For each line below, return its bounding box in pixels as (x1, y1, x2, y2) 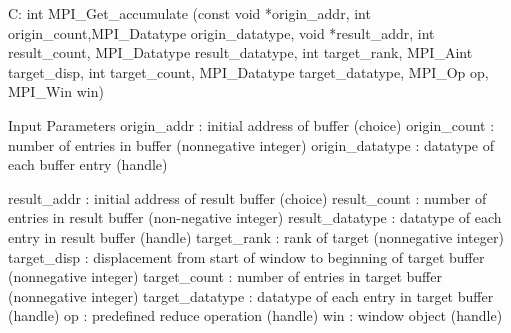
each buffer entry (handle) (8, 154, 168, 175)
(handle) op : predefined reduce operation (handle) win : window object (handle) (8, 305, 503, 326)
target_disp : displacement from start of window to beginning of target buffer (8, 246, 485, 267)
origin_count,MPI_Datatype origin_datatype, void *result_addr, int (8, 22, 435, 43)
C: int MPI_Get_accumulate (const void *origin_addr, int (8, 3, 371, 23)
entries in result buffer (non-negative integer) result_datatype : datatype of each (8, 207, 502, 228)
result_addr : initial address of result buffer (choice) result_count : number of (8, 187, 487, 208)
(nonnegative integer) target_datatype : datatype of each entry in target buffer (8, 285, 494, 306)
